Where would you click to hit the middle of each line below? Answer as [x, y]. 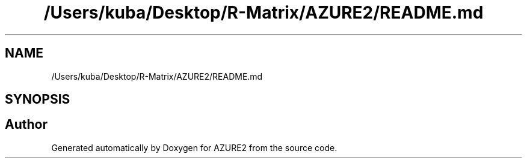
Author [26, 125]
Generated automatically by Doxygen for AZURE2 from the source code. [194, 147]
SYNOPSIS [38, 99]
